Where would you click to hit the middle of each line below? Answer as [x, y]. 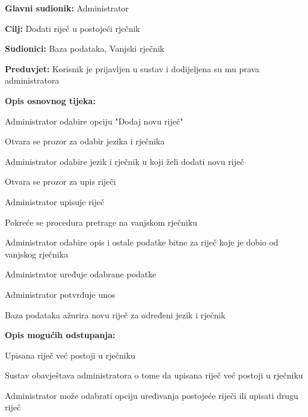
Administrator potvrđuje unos [60, 294]
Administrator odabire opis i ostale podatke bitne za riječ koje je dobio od [142, 242]
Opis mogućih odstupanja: [60, 335]
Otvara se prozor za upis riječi [60, 181]
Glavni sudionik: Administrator [67, 8]
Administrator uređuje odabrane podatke [81, 274]
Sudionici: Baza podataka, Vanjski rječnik [85, 48]
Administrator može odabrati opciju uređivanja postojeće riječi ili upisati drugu [152, 395]
